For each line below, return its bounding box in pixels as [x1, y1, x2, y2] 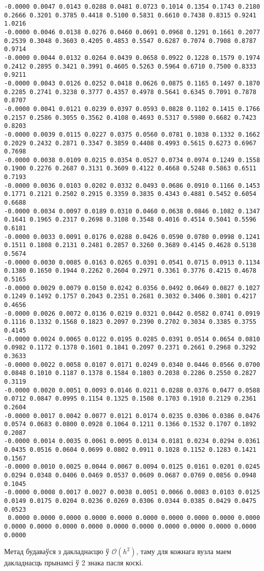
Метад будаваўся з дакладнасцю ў [4, 546, 109, 557]
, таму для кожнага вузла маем [136, 546, 231, 557]
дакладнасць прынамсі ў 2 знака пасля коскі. [4, 557, 143, 568]
